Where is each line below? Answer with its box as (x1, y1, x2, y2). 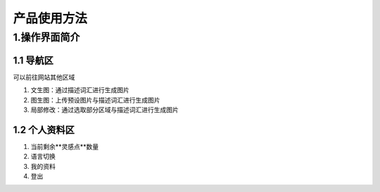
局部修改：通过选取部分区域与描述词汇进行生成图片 (30, 105, 179, 114)
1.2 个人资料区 (13, 124, 75, 136)
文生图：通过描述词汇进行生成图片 (30, 86, 129, 94)
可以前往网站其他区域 (13, 72, 75, 81)
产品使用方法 (13, 11, 88, 26)
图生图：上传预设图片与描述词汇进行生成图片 (30, 96, 160, 104)
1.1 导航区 (13, 54, 54, 66)
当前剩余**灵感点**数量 (30, 142, 99, 151)
